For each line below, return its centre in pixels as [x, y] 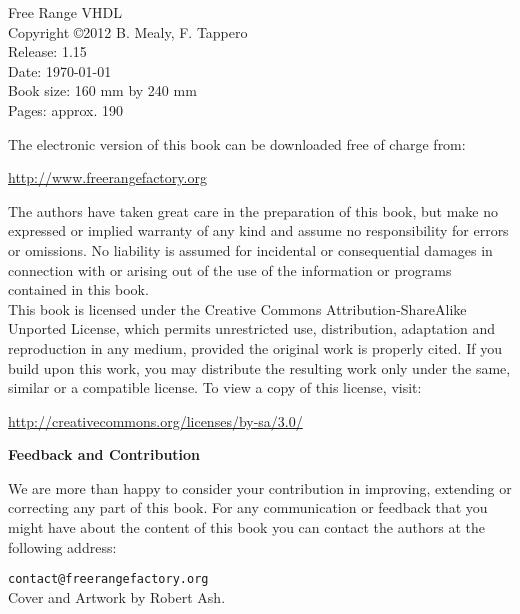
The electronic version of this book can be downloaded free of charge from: [237, 143]
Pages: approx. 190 [66, 109]
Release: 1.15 [47, 51]
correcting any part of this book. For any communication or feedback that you [248, 507]
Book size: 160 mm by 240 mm [102, 90]
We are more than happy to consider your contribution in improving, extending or [260, 487]
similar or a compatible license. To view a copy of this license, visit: [215, 387]
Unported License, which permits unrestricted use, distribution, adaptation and [251, 328]
